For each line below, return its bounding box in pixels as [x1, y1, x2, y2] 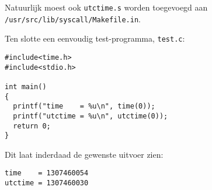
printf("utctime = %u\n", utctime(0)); [13, 111, 168, 120]
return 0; [13, 121, 51, 130]
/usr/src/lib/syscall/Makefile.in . [5, 12, 141, 25]
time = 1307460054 [5, 169, 89, 178]
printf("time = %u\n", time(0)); [13, 102, 155, 111]
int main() [5, 82, 47, 91]
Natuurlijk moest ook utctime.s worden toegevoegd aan [5, 1, 208, 13]
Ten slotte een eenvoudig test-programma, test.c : [5, 32, 185, 45]
